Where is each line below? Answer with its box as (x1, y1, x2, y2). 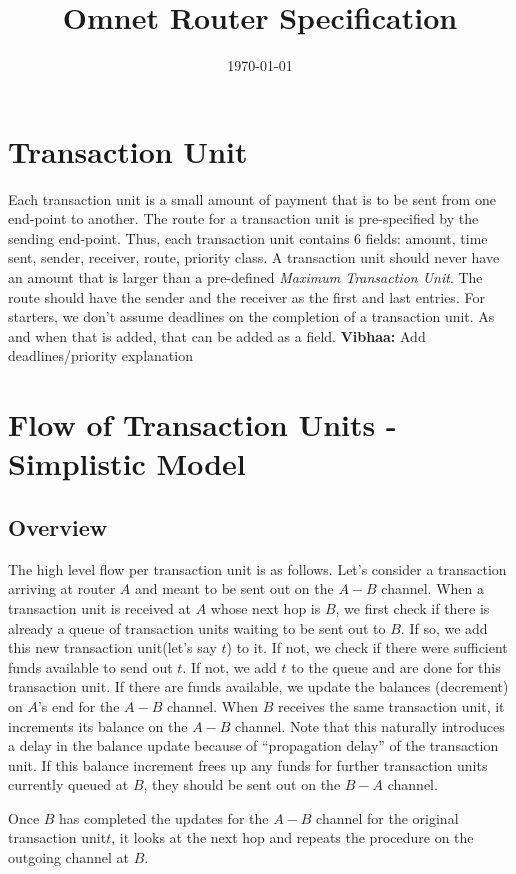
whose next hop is (210, 597, 321, 618)
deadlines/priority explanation (8, 345, 193, 366)
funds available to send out (8, 656, 173, 677)
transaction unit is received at (8, 597, 192, 618)
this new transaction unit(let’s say (8, 637, 217, 658)
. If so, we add (400, 617, 488, 638)
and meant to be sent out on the (134, 578, 334, 599)
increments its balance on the (8, 715, 188, 736)
